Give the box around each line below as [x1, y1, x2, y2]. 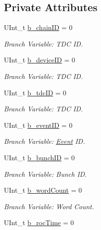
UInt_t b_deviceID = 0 [4, 55, 75, 65]
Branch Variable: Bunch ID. [4, 169, 87, 179]
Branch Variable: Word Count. [4, 201, 94, 211]
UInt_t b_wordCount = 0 [4, 185, 82, 195]
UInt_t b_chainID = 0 [4, 22, 73, 32]
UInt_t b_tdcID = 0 [4, 87, 66, 97]
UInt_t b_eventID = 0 [4, 120, 73, 130]
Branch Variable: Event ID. [4, 136, 85, 146]
